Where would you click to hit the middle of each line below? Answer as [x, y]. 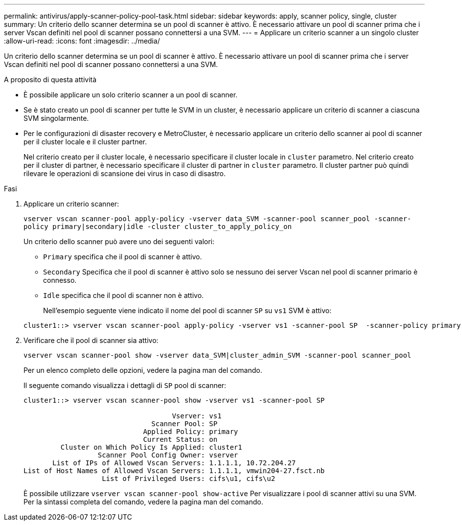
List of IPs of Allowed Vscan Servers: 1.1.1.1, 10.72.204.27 [174, 463]
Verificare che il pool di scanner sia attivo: [91, 340]
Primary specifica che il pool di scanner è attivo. [123, 257]
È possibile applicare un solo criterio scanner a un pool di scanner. [131, 95]
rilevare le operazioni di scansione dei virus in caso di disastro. [125, 173]
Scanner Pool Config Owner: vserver [168, 455]
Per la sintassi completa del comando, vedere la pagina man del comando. [143, 502]
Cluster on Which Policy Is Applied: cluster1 [151, 447]
